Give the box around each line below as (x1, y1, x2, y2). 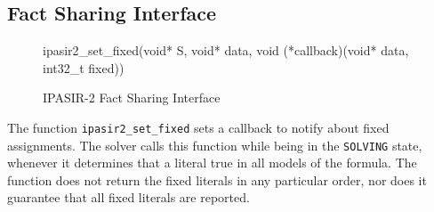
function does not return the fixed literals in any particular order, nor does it (7, 170, 427, 189)
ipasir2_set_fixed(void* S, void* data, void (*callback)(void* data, (43, 41, 409, 60)
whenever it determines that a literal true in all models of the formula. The (7, 153, 417, 172)
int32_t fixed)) (43, 58, 125, 77)
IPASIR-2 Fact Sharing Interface (43, 88, 221, 107)
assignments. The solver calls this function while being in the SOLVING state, (7, 135, 422, 154)
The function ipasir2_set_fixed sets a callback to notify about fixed (7, 118, 390, 136)
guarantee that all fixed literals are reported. (7, 188, 250, 207)
